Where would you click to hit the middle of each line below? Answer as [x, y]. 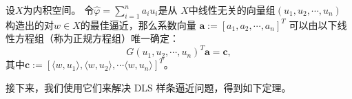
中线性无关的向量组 [232, 10]
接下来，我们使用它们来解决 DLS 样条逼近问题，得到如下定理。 [148, 88]
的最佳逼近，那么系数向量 [138, 24]
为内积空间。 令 [59, 10]
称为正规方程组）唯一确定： [116, 38]
